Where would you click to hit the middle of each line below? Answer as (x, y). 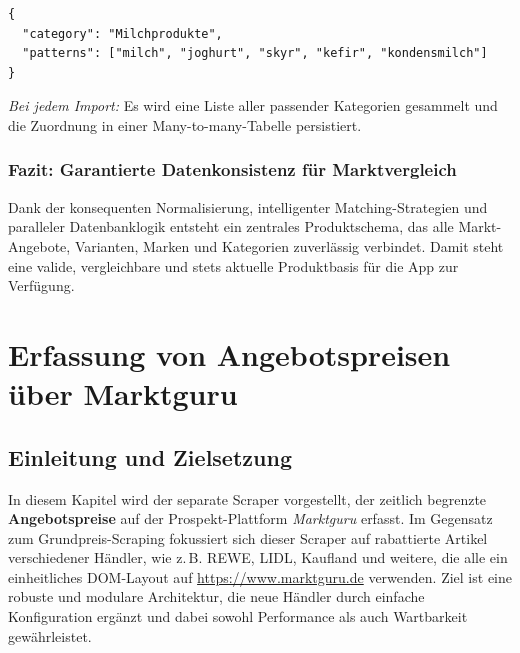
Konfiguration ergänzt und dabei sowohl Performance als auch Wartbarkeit (238, 616)
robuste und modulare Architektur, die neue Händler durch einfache (216, 596)
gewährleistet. (50, 635)
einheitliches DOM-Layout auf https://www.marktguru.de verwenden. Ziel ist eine (260, 576)
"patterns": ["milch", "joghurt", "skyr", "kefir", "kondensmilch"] (255, 53)
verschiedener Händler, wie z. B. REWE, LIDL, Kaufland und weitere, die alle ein (258, 557)
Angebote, (39, 245)
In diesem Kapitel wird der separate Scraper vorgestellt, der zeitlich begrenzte (247, 498)
